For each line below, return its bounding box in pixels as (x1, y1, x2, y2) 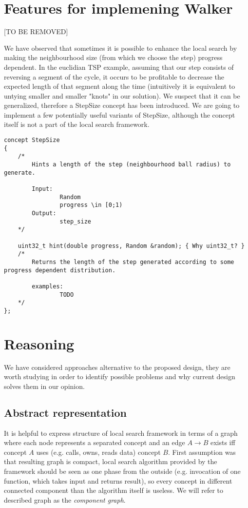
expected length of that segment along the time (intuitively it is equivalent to (4, 81, 235, 91)
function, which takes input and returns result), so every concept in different (4, 475, 232, 486)
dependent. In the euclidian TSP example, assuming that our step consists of (4, 61, 234, 72)
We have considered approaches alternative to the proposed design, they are (4, 362, 230, 372)
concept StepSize (4, 137, 60, 144)
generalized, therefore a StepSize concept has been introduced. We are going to (4, 100, 240, 110)
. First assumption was (168, 447, 236, 457)
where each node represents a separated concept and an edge (4, 437, 185, 447)
